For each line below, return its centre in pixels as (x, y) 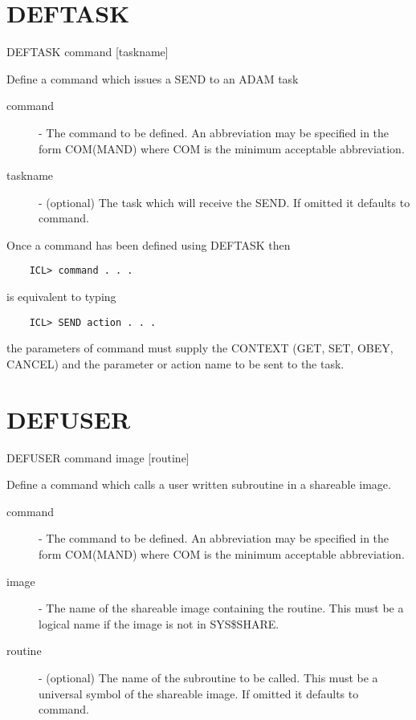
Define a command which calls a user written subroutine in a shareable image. (199, 484)
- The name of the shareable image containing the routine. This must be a (221, 608)
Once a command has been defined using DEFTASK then (149, 244)
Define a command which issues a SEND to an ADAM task (153, 78)
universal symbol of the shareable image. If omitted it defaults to (199, 693)
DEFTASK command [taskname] (88, 52)
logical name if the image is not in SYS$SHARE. (159, 623)
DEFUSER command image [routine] (98, 457)
